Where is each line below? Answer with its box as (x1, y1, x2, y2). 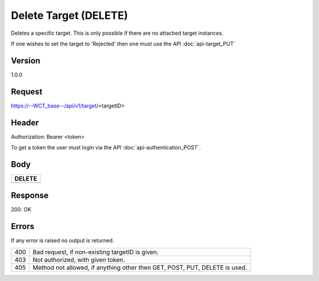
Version (11, 55, 41, 66)
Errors (11, 221, 35, 231)
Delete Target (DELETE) (11, 9, 128, 22)
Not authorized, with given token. (32, 256, 125, 264)
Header (11, 117, 39, 128)
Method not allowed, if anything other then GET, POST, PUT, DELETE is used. (32, 263, 248, 272)
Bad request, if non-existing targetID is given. (32, 248, 159, 256)
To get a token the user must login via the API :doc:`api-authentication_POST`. (11, 144, 201, 151)
